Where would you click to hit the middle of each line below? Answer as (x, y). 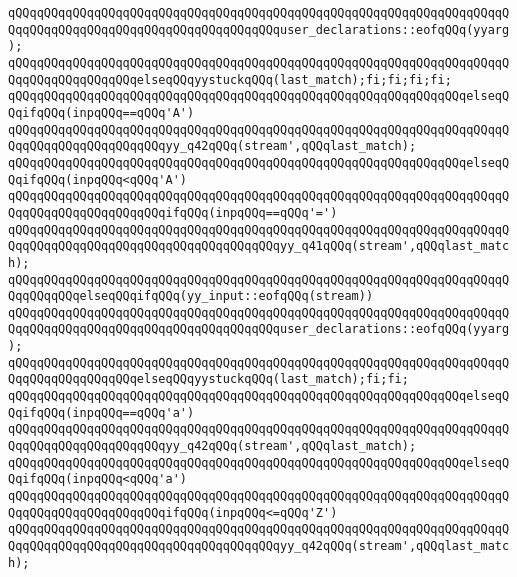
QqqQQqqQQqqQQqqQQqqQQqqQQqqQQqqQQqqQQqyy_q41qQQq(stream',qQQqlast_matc (259, 246)
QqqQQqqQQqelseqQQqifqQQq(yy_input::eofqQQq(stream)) (191, 296)
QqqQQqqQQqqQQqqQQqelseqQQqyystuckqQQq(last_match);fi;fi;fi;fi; (230, 79)
